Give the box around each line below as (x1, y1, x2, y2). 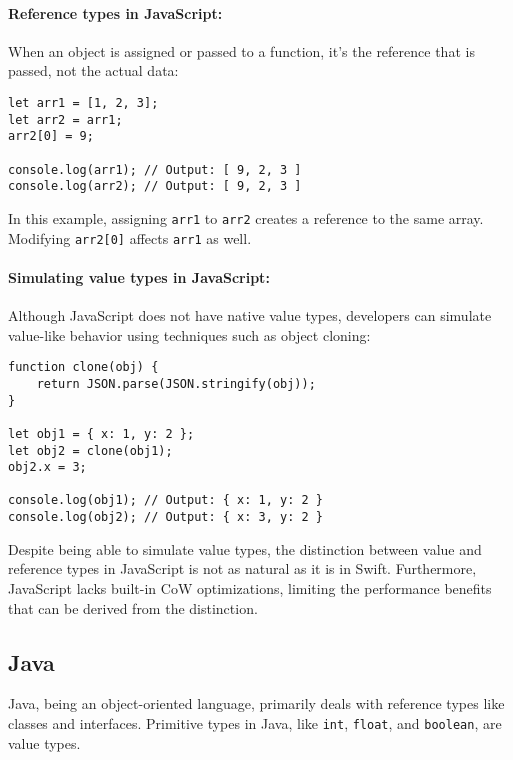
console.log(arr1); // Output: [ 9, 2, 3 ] (8, 162, 302, 177)
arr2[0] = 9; (8, 129, 94, 144)
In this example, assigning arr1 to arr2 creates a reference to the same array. (8, 207, 484, 228)
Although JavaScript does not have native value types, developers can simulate (8, 305, 492, 326)
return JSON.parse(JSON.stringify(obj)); (36, 376, 316, 391)
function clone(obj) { (8, 360, 159, 375)
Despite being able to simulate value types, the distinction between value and (8, 538, 482, 559)
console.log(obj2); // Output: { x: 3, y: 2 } (8, 510, 323, 525)
